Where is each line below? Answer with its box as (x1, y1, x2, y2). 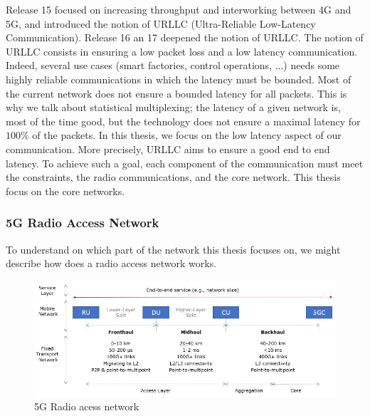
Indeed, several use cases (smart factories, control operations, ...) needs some (6, 58, 340, 73)
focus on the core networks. (6, 183, 125, 198)
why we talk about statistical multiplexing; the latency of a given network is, (6, 100, 341, 115)
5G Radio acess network (34, 399, 139, 414)
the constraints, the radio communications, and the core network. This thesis (6, 170, 341, 184)
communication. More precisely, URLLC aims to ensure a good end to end (6, 141, 330, 156)
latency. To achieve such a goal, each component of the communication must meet (6, 155, 364, 170)
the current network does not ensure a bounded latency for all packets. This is (6, 85, 347, 100)
